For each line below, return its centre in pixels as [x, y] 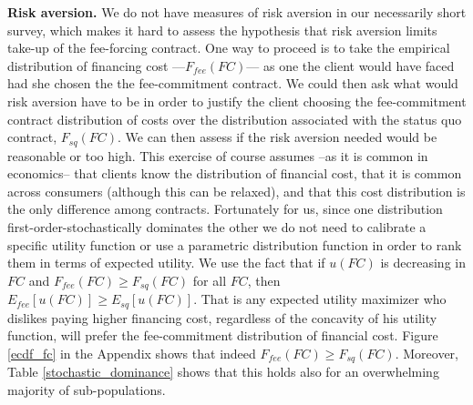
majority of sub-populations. [87, 389]
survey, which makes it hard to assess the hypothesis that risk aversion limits [222, 30]
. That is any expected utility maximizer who [320, 299]
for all [210, 280]
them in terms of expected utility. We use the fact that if [166, 263]
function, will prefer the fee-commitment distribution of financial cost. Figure [223, 335]
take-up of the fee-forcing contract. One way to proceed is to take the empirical [229, 48]
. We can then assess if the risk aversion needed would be [278, 137]
